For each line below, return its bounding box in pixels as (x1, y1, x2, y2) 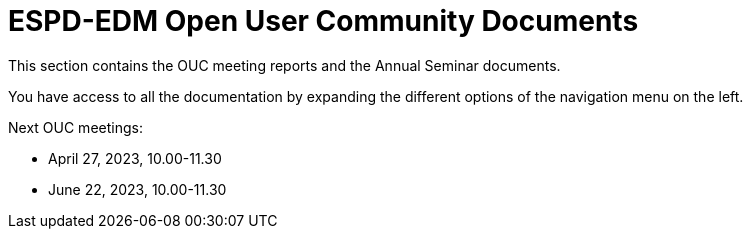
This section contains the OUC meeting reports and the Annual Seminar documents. (8, 56, 561, 74)
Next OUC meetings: (8, 118, 143, 136)
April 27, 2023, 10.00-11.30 (48, 149, 222, 167)
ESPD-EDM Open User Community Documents (8, 4, 639, 38)
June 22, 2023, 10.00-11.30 (48, 180, 227, 198)
